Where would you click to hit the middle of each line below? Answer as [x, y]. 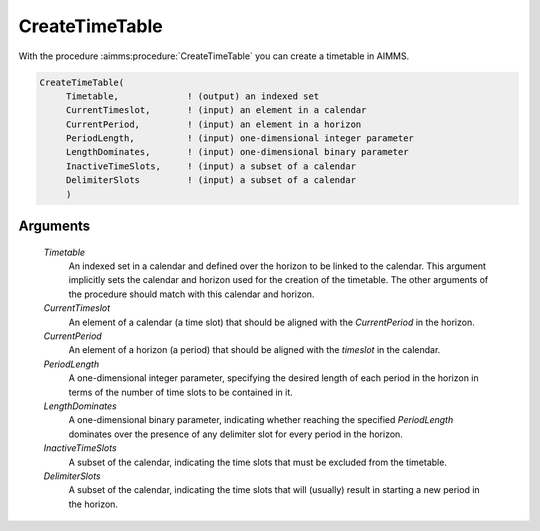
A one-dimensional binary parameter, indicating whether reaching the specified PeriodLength [261, 420]
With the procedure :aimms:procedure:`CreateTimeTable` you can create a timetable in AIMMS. [214, 56]
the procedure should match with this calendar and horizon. [191, 294]
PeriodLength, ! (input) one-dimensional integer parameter [240, 138]
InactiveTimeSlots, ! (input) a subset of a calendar [211, 166]
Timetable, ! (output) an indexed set [192, 96]
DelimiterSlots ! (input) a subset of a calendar [211, 180]
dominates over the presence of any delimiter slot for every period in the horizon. [236, 434]
